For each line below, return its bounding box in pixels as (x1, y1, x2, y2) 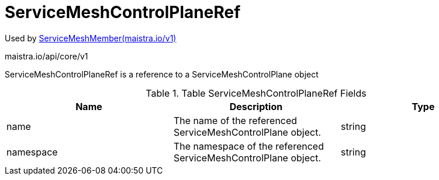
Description (229, 100, 283, 112)
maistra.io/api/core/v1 (5, 51, 88, 61)
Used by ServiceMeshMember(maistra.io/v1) (5, 33, 177, 43)
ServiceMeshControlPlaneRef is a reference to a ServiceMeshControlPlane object (5, 69, 319, 79)
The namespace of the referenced (173, 140, 324, 152)
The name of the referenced (173, 114, 298, 126)
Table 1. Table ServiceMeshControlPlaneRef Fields (146, 87, 367, 99)
